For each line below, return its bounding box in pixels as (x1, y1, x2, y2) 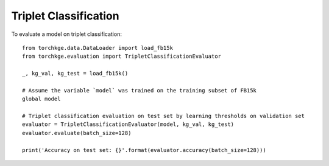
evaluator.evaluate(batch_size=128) (22, 130, 132, 136)
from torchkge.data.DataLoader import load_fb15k (22, 44, 174, 51)
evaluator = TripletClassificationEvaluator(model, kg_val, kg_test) (22, 121, 235, 128)
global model (22, 95, 61, 103)
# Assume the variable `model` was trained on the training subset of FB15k (22, 87, 257, 94)
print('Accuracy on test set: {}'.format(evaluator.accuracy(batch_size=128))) (22, 147, 266, 153)
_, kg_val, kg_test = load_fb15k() (22, 70, 129, 77)
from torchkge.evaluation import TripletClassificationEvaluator (22, 53, 222, 60)
